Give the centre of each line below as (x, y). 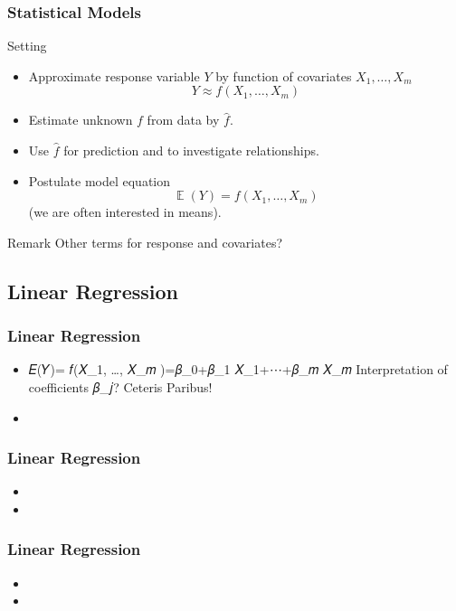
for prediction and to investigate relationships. (191, 150)
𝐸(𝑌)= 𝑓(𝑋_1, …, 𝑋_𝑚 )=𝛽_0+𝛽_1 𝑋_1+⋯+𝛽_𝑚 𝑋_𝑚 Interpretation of (238, 369)
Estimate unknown (81, 120)
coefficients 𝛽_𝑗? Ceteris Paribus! (120, 386)
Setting (27, 46)
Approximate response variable (114, 75)
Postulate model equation (100, 180)
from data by (183, 120)
